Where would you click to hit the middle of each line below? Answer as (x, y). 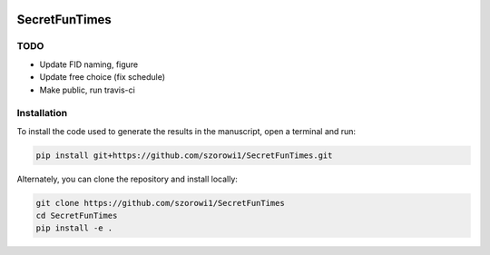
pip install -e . (74, 228)
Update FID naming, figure (89, 64)
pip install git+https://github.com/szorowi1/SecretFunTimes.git (184, 155)
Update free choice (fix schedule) (103, 77)
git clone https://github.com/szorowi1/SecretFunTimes (160, 203)
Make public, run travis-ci (87, 90)
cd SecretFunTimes (77, 216)
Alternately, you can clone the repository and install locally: (127, 179)
